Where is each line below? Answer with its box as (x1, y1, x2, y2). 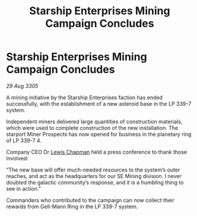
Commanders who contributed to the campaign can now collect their (6, 196, 174, 204)
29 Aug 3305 (6, 82, 39, 90)
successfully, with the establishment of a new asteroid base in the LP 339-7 (6, 100, 192, 107)
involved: (6, 154, 28, 161)
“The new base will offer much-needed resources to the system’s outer (6, 166, 180, 173)
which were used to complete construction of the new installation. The (6, 124, 179, 131)
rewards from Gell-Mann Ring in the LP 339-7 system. (6, 203, 138, 210)
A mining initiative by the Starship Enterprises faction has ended (6, 94, 163, 101)
